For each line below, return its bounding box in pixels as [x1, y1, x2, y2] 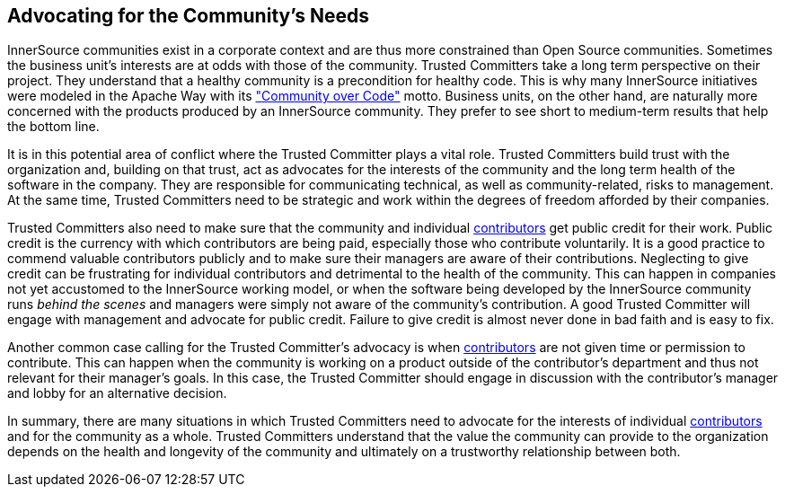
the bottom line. [7, 119, 100, 135]
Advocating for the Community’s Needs [7, 4, 370, 27]
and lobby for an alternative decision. [7, 385, 227, 401]
